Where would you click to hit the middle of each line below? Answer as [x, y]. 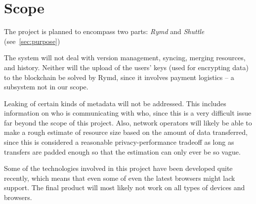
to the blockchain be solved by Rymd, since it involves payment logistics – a [119, 77]
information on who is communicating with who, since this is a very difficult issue [128, 113]
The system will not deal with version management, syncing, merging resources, [125, 58]
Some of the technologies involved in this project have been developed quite [118, 168]
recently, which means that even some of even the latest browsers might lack [120, 178]
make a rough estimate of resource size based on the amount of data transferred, [126, 132]
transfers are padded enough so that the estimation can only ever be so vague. [122, 151]
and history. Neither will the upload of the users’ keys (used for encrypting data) [126, 67]
